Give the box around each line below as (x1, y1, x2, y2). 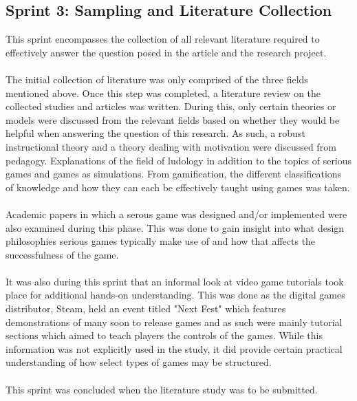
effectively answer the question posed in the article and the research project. (6, 45, 327, 59)
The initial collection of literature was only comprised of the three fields (6, 72, 308, 86)
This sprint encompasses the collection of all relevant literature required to (6, 32, 320, 46)
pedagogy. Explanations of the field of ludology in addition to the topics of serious (6, 153, 352, 167)
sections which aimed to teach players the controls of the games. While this (6, 328, 323, 343)
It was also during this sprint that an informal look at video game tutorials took (6, 274, 344, 288)
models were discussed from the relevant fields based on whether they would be (6, 112, 340, 127)
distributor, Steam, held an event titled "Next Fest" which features (6, 301, 286, 316)
